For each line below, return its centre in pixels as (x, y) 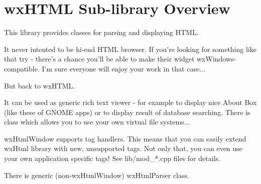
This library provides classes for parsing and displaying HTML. (101, 32)
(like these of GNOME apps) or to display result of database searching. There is (127, 112)
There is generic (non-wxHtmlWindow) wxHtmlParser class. (97, 175)
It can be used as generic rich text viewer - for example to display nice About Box (130, 102)
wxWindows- (216, 59)
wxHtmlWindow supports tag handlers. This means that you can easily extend (125, 138)
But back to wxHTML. (40, 85)
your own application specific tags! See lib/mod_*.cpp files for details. (112, 158)
